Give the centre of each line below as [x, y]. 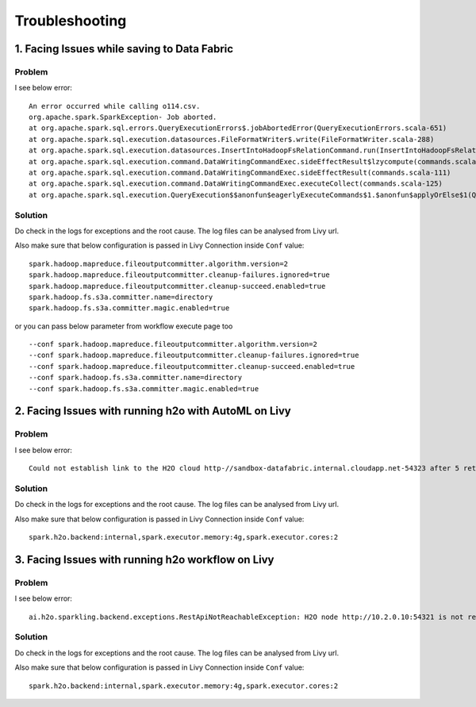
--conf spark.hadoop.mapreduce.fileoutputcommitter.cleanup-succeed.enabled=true [192, 366]
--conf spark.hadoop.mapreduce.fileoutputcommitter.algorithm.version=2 [173, 344]
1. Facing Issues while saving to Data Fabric [124, 49]
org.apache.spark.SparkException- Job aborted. [123, 117]
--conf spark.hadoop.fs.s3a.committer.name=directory [135, 378]
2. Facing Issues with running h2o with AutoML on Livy [153, 411]
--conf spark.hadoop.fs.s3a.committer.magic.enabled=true [144, 388]
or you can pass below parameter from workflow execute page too [124, 326]
